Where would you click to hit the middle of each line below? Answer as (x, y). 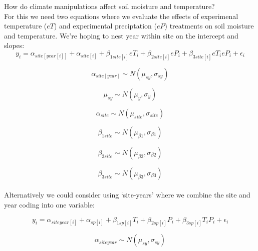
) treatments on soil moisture (209, 26)
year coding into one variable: (49, 205)
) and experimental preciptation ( (105, 26)
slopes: (14, 45)
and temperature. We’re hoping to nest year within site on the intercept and (121, 35)
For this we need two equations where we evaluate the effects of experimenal (121, 16)
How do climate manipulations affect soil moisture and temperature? (109, 6)
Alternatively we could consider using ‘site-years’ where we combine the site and (127, 195)
